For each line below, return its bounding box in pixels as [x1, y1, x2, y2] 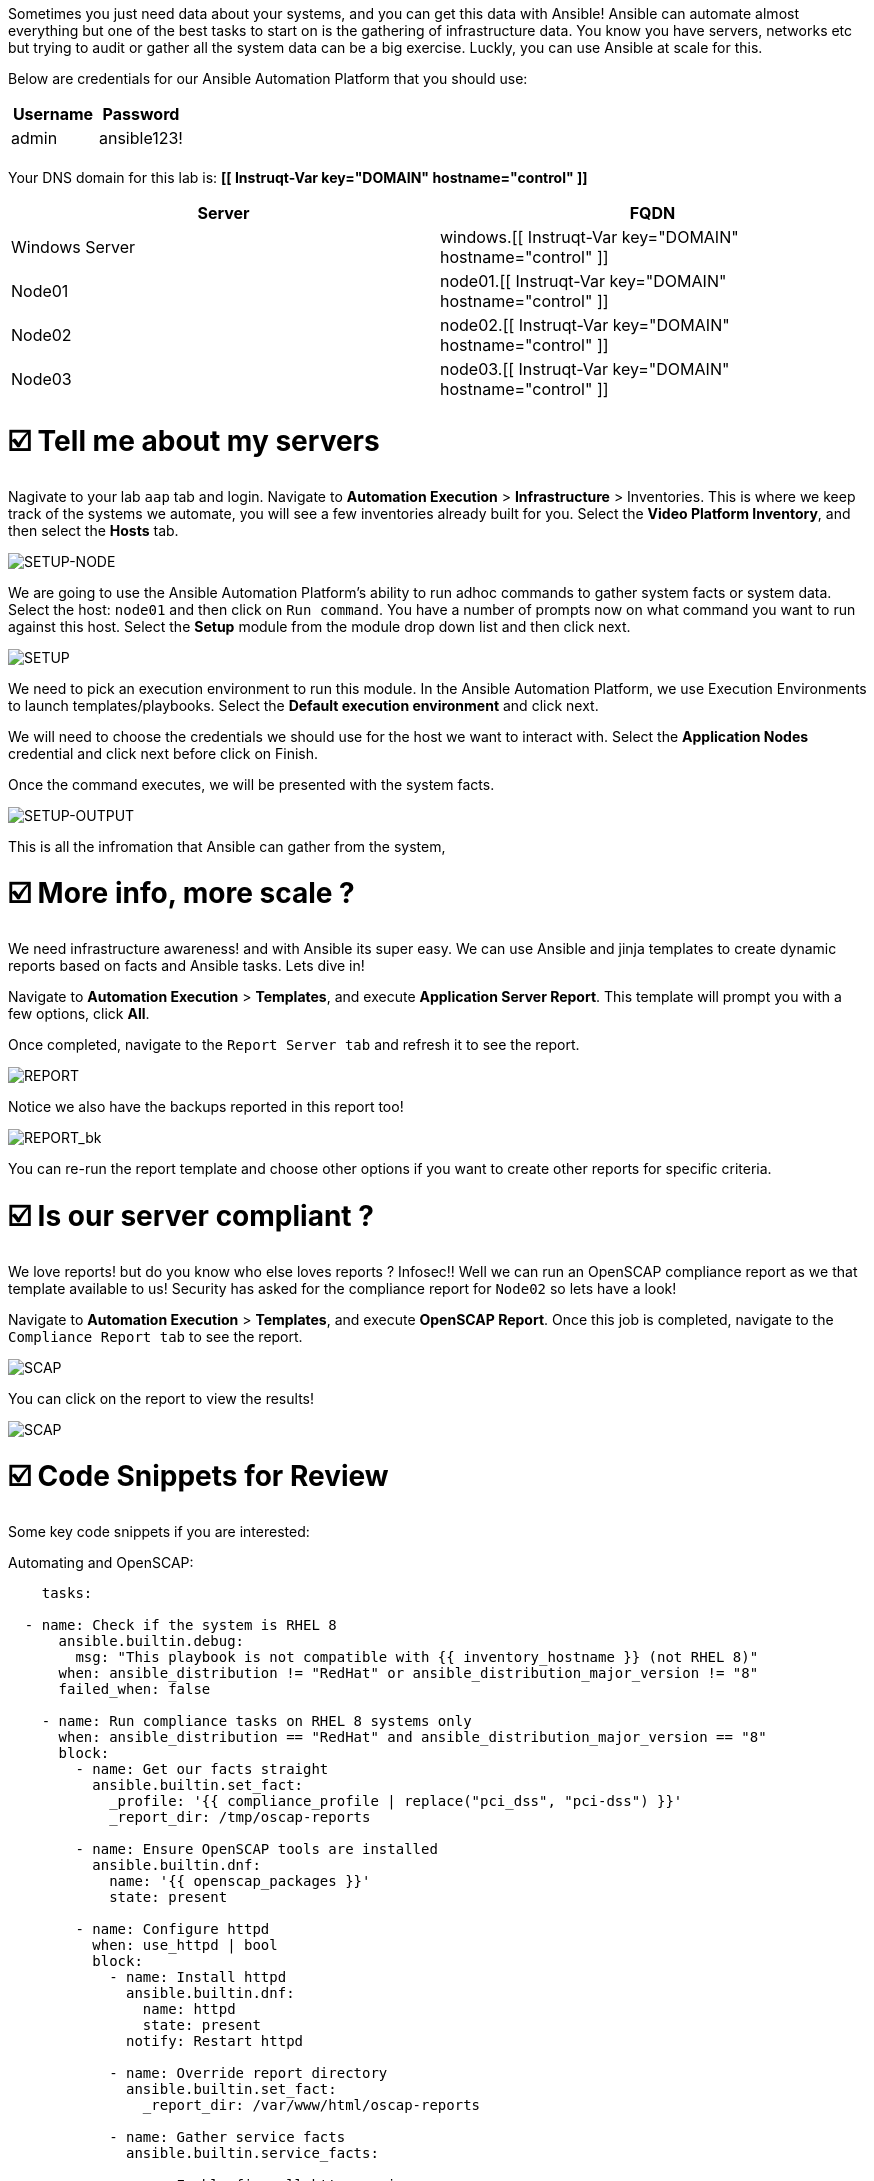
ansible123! [98, 128, 183, 148]
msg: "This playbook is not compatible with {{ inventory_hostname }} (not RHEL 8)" [75, 1649, 759, 1665]
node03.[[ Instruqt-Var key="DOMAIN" [440, 359, 730, 379]
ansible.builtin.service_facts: [126, 2145, 379, 2161]
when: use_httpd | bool [92, 1937, 278, 1953]
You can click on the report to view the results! [8, 1389, 314, 1407]
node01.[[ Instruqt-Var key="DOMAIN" [440, 271, 727, 291]
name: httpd [142, 2001, 236, 2017]
